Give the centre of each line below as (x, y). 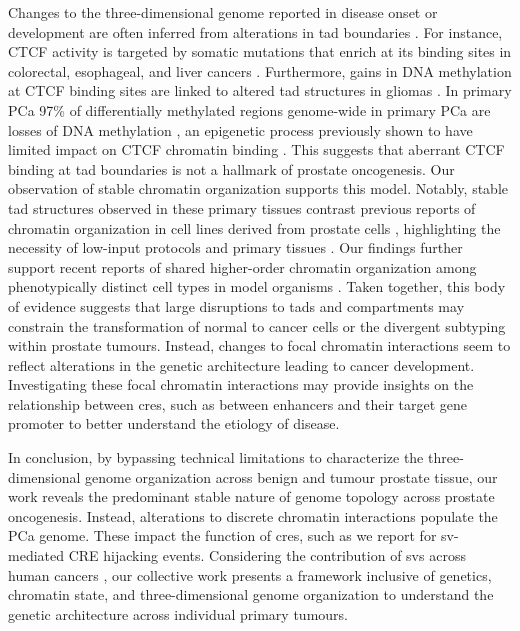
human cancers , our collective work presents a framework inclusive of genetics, (250, 574)
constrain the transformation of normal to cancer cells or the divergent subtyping (257, 325)
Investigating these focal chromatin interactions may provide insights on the (241, 384)
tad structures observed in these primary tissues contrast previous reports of (242, 207)
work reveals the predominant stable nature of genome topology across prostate (251, 496)
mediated (36, 555)
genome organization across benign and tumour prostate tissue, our (291, 476)
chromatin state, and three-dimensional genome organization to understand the (251, 594)
